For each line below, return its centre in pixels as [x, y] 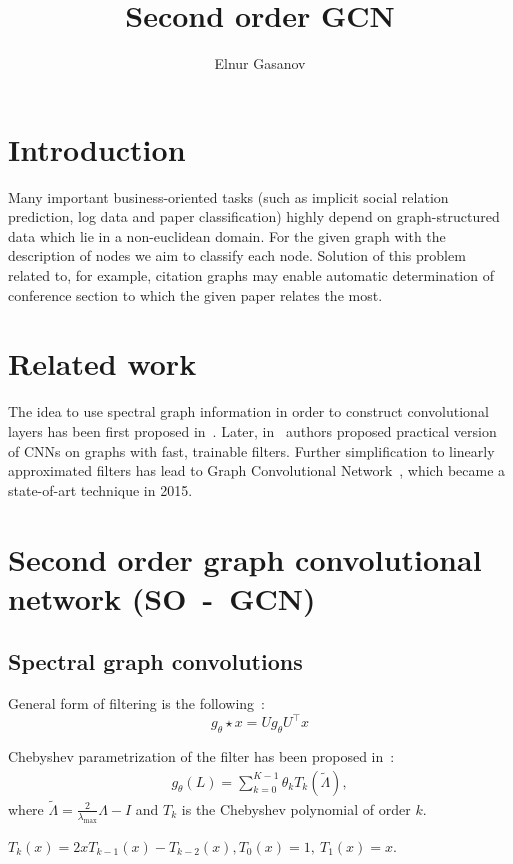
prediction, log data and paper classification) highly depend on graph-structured [254, 216]
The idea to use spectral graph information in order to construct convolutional [248, 411]
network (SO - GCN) [162, 597]
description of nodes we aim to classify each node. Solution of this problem [237, 255]
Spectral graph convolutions [155, 661]
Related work [102, 363]
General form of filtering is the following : [136, 703]
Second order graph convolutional [245, 558]
